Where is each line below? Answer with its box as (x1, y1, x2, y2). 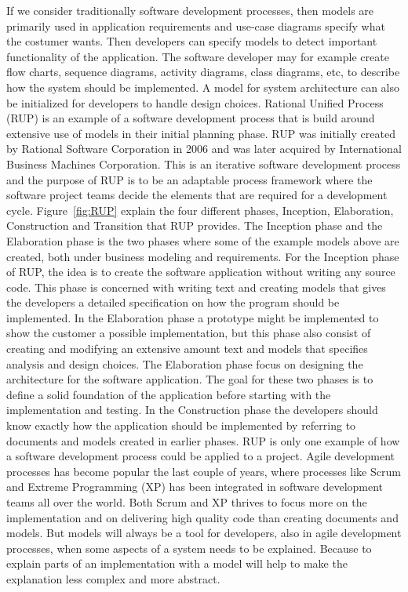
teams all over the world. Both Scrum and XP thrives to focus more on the (6, 494, 367, 510)
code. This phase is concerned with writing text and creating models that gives (6, 278, 386, 295)
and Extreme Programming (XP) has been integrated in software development (6, 478, 384, 495)
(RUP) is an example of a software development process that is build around (6, 110, 375, 126)
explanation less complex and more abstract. (6, 570, 220, 587)
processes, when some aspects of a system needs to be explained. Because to (6, 539, 372, 556)
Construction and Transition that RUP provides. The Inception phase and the (6, 217, 383, 234)
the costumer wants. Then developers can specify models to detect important (6, 33, 377, 49)
